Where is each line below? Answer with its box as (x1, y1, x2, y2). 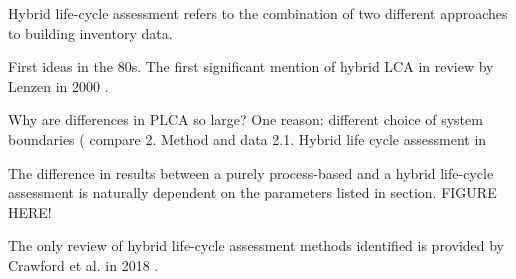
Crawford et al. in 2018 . (8, 254, 159, 275)
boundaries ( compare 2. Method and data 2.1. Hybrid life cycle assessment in (8, 128, 487, 149)
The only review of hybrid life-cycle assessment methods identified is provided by (8, 235, 505, 256)
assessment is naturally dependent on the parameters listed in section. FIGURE (8, 182, 497, 203)
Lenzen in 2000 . (8, 75, 109, 96)
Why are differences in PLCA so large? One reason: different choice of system (8, 109, 483, 130)
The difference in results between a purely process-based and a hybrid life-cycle (8, 162, 494, 183)
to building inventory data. (8, 22, 173, 43)
